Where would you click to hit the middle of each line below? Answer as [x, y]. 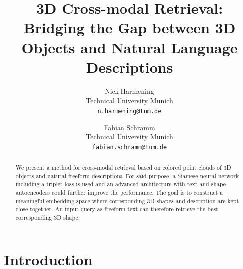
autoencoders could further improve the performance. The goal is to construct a [119, 193]
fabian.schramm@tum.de [129, 147]
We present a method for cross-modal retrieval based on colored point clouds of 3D [123, 168]
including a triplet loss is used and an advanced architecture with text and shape [121, 184]
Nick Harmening [129, 90]
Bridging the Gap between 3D [129, 28]
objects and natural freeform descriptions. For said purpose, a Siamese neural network [127, 176]
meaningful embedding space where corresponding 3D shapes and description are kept [127, 201]
